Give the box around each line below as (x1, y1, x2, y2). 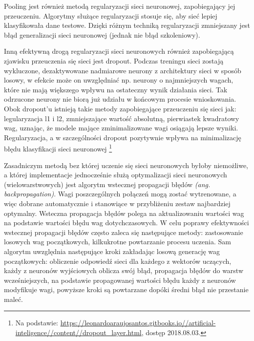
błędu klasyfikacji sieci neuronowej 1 (4, 142, 112, 153)
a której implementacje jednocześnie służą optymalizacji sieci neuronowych (4, 170, 227, 180)
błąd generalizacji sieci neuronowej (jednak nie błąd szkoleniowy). (4, 29, 200, 40)
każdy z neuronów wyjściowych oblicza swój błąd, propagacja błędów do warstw (4, 265, 244, 276)
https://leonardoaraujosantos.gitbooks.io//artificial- (60, 318, 216, 328)
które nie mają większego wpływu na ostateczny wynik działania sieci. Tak (4, 84, 228, 94)
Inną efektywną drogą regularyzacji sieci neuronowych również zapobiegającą (4, 46, 234, 56)
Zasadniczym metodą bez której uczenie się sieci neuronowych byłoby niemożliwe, (4, 160, 249, 170)
